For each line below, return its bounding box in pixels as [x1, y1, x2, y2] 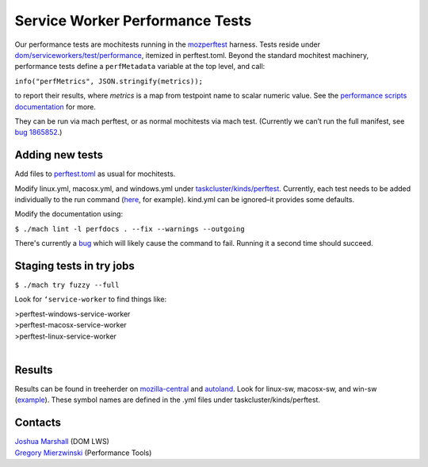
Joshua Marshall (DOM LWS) [14, 437, 110, 446]
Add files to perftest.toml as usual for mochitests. [14, 169, 176, 178]
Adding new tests [14, 148, 103, 162]
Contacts [14, 416, 62, 430]
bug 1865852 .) [14, 128, 63, 137]
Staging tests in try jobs [14, 258, 135, 273]
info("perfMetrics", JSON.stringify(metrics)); [14, 76, 204, 86]
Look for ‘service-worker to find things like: [14, 294, 166, 304]
